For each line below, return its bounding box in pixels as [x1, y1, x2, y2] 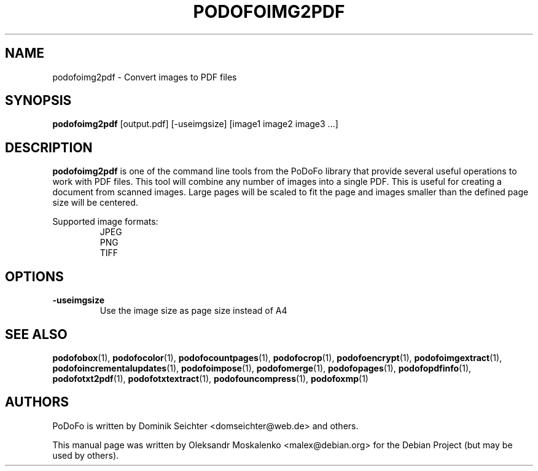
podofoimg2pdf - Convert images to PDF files [52, 71, 237, 82]
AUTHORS [5, 394, 69, 410]
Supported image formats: [52, 216, 158, 227]
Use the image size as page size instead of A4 [99, 305, 287, 316]
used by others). [52, 450, 119, 461]
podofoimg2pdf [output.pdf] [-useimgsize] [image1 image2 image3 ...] [52, 119, 338, 130]
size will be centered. [52, 197, 138, 208]
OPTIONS [5, 268, 64, 284]
